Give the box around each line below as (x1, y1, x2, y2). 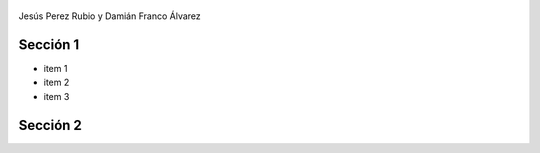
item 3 (43, 90, 70, 102)
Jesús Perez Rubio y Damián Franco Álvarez (18, 10, 202, 22)
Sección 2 (18, 116, 82, 134)
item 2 (43, 76, 70, 89)
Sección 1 (18, 36, 80, 53)
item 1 (43, 62, 68, 74)
